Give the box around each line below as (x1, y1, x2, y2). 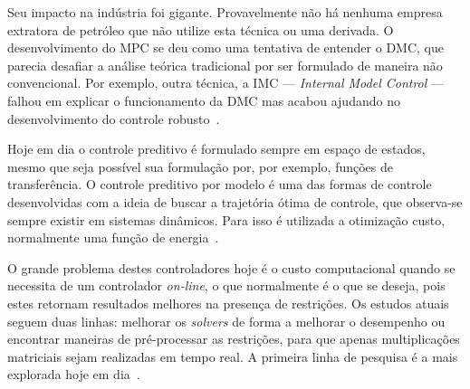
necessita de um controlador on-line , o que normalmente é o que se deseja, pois (7, 276, 446, 295)
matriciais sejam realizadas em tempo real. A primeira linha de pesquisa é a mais (7, 346, 458, 365)
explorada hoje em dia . (7, 365, 140, 384)
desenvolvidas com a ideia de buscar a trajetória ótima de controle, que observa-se (7, 192, 463, 211)
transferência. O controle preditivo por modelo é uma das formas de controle (7, 175, 432, 194)
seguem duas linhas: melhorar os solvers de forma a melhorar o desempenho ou (7, 311, 446, 330)
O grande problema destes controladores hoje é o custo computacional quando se (7, 258, 456, 277)
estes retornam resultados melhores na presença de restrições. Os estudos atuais (7, 293, 449, 312)
